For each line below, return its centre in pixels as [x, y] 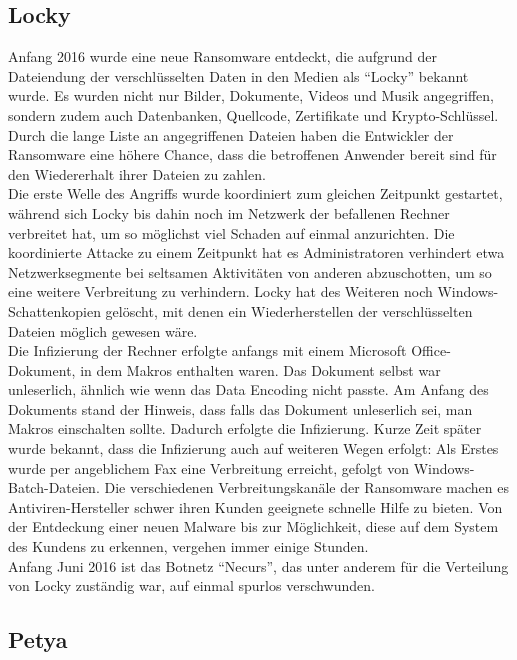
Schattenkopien [54, 310]
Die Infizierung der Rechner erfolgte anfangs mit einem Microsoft [207, 350]
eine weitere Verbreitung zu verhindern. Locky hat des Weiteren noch [220, 291]
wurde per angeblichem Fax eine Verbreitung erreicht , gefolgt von [209, 467]
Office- [431, 350]
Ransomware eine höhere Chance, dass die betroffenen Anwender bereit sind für [252, 154]
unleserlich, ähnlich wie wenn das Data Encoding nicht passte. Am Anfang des [248, 389]
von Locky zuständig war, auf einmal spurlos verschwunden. [191, 585]
